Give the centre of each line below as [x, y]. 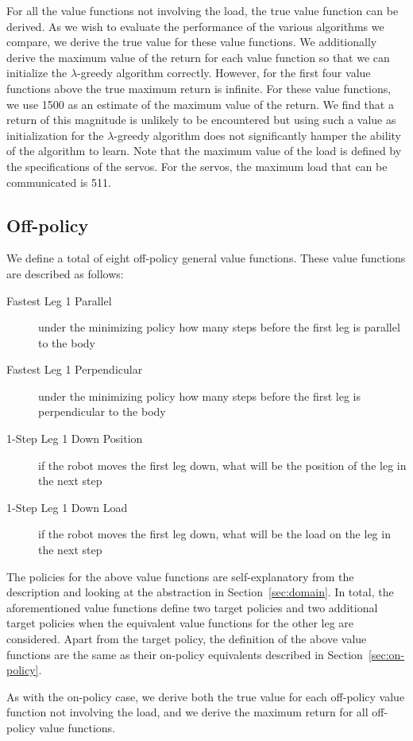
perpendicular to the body [102, 411]
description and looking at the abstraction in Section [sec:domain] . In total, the [200, 592]
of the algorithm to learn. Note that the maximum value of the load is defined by [204, 151]
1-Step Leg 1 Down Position [75, 438]
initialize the [37, 73]
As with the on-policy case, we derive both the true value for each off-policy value [206, 696]
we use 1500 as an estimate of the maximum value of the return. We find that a [200, 104]
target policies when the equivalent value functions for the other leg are [180, 623]
